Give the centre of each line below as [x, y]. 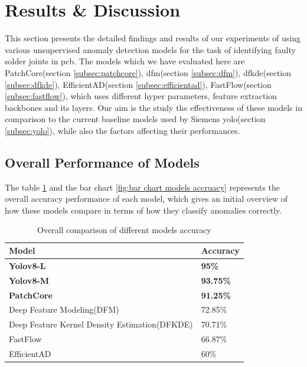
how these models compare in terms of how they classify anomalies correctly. [143, 210]
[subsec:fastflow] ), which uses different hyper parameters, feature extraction [141, 96]
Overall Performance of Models [102, 162]
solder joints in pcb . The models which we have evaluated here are [125, 61]
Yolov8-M [29, 280]
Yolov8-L [27, 265]
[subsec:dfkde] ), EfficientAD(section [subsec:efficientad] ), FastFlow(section [138, 84]
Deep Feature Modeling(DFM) [64, 309]
